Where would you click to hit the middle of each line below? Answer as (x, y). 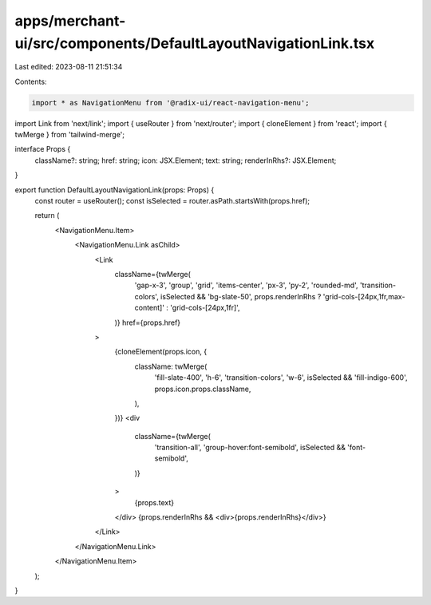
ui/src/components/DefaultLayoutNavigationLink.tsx (195, 43)
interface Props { (43, 149)
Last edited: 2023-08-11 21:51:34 (69, 67)
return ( (47, 216)
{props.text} (154, 502)
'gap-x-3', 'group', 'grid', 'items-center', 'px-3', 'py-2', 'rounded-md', (246, 285)
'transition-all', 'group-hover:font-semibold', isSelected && (250, 448)
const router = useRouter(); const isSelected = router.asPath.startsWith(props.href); (172, 201)
